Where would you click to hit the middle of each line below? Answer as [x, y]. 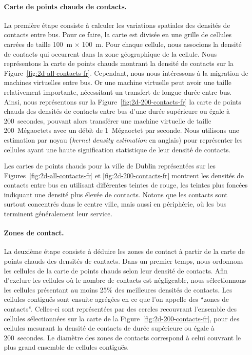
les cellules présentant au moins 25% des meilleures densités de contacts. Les [118, 289]
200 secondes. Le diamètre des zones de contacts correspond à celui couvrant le [123, 337]
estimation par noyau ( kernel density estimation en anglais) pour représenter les [123, 139]
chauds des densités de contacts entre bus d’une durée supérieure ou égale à [117, 111]
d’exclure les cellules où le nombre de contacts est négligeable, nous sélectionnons [125, 280]
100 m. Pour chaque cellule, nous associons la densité [162, 44]
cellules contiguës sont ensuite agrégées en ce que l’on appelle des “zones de [116, 299]
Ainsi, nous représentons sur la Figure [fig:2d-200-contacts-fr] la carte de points [123, 101]
